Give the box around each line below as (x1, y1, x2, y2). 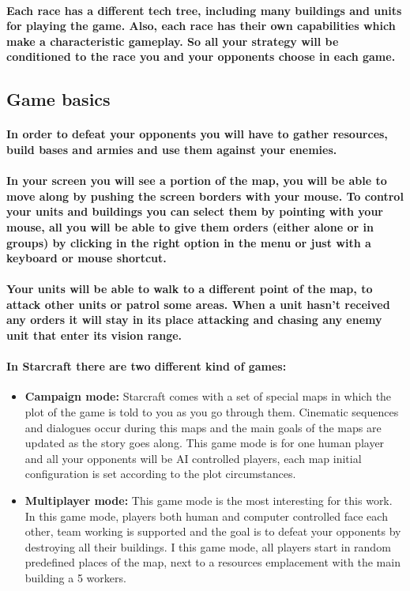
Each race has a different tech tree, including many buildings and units (6, 2, 402, 18)
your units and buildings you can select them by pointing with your (6, 203, 384, 220)
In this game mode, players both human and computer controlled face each (24, 507, 388, 524)
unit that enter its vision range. (6, 327, 182, 344)
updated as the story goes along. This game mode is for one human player (24, 435, 385, 451)
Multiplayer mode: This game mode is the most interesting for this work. (24, 492, 393, 509)
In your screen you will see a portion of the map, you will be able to (6, 172, 387, 189)
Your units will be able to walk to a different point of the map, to (6, 280, 373, 297)
